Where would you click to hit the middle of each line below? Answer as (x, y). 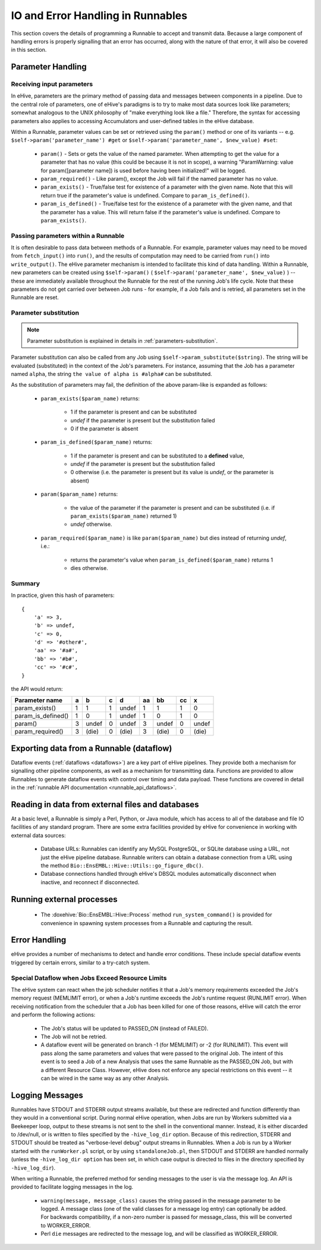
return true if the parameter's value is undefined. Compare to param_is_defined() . (145, 195)
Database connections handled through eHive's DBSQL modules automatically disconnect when (158, 874)
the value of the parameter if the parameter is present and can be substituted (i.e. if (173, 507)
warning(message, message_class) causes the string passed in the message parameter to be (160, 1200)
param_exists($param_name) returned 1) (124, 516)
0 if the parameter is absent (104, 428)
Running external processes (64, 899)
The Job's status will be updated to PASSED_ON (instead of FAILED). (125, 1028)
